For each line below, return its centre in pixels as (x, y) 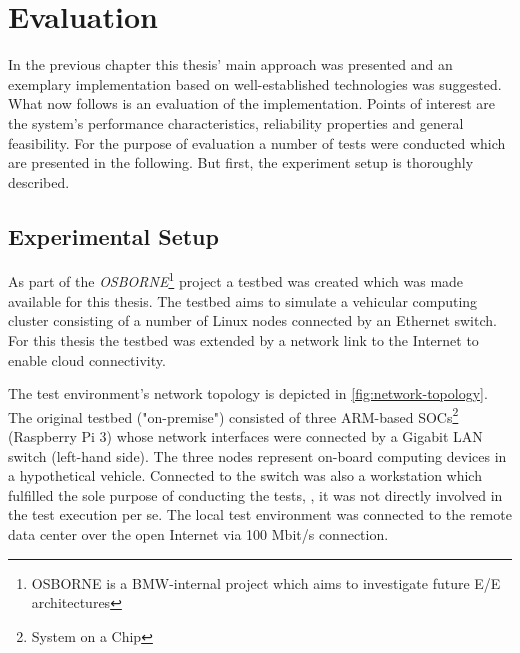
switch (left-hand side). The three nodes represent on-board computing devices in (257, 455)
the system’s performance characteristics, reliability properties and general (236, 122)
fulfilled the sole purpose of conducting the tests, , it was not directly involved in (255, 494)
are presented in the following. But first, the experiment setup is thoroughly (241, 162)
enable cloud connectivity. (87, 359)
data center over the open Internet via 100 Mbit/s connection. (198, 533)
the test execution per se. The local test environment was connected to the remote (260, 514)
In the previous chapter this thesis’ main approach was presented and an (230, 64)
